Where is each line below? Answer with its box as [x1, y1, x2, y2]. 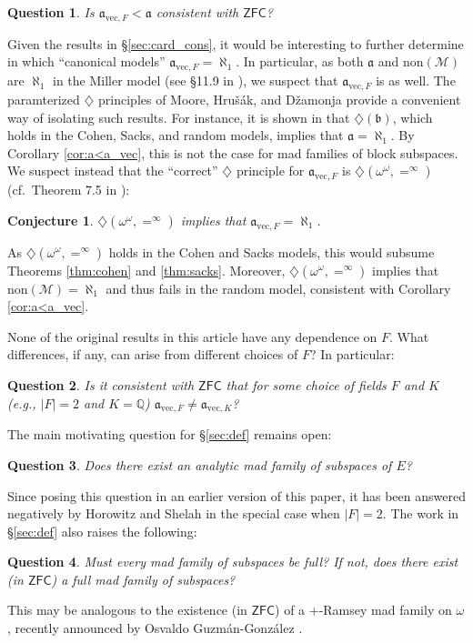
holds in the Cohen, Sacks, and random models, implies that [7, 126, 344, 145]
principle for [236, 161, 305, 180]
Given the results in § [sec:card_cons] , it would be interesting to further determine [7, 34, 464, 53]
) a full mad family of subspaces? [51, 569, 236, 588]
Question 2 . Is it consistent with [7, 375, 195, 394]
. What [389, 327, 429, 346]
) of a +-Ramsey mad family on [275, 600, 452, 619]
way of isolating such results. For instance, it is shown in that [7, 107, 350, 126]
